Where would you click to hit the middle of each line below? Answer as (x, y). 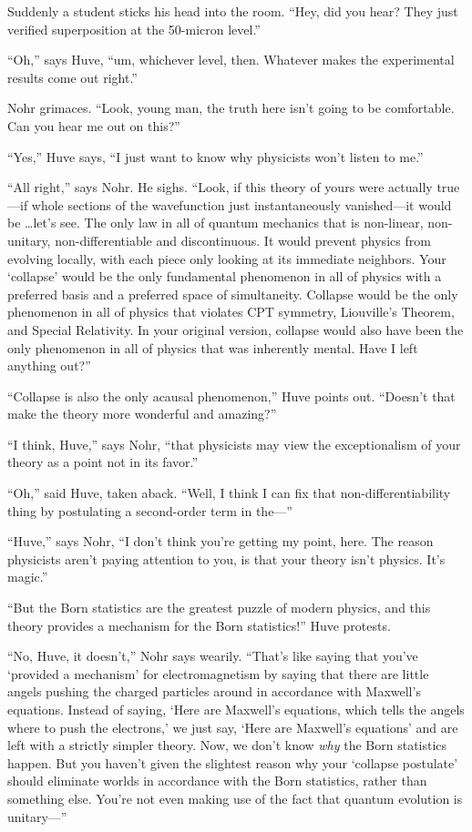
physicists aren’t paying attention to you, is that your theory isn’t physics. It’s (226, 558)
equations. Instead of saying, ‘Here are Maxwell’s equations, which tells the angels (236, 709)
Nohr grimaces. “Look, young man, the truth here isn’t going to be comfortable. (231, 108)
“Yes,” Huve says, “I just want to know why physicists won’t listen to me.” (215, 156)
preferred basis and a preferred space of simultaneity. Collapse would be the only (233, 294)
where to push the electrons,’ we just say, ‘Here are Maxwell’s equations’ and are (233, 727)
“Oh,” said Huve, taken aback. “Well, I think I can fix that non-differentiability (229, 493)
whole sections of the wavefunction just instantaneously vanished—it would (241, 204)
